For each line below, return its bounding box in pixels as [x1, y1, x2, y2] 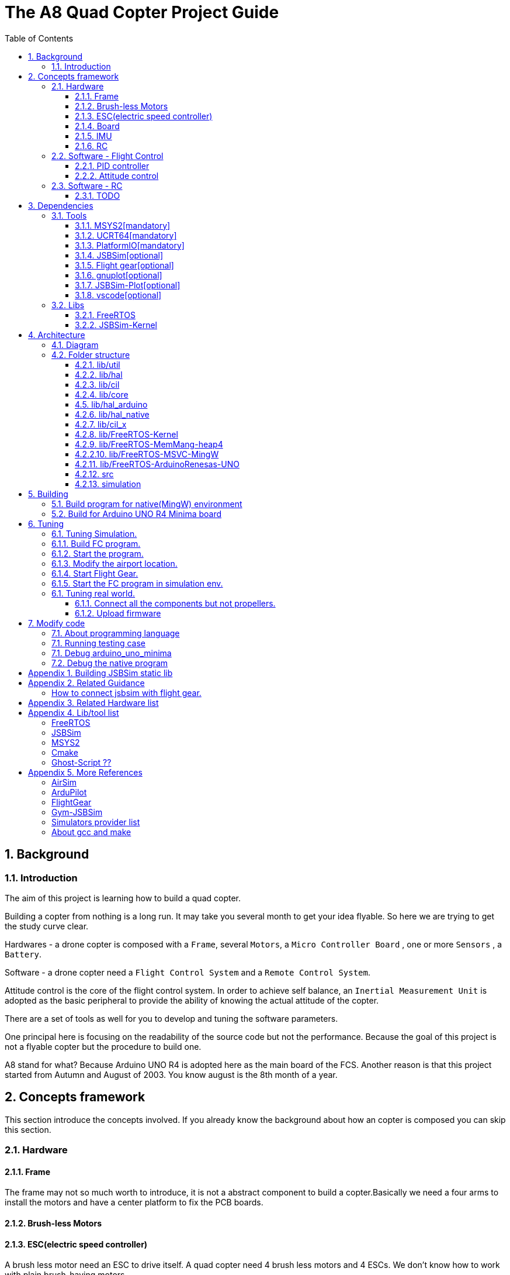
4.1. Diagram [51, 339, 99, 350]
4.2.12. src [75, 468, 114, 479]
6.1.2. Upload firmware [75, 608, 161, 618]
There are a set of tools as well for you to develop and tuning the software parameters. [5, 1013, 338, 1024]
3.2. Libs [51, 299, 85, 310]
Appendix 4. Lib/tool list [28, 707, 119, 718]
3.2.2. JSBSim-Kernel [75, 319, 157, 330]
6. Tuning [28, 518, 64, 529]
